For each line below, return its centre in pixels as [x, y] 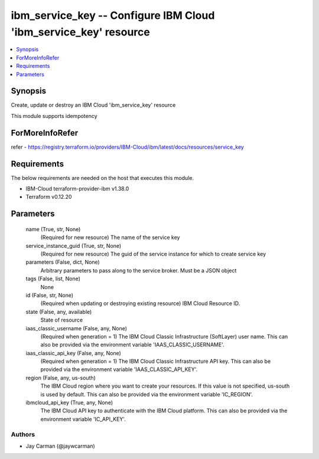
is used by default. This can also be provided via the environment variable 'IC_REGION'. [147, 394]
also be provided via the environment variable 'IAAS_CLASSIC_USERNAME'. [132, 345]
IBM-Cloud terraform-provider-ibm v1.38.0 [77, 189]
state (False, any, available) [59, 312]
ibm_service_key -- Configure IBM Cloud [113, 15]
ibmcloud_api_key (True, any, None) [69, 403]
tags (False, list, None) [53, 279]
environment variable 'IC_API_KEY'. [83, 419]
